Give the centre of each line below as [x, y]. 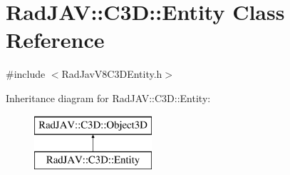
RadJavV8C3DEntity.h [112, 74]
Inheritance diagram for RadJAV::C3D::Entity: [108, 97]
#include [26, 74]
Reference [55, 40]
